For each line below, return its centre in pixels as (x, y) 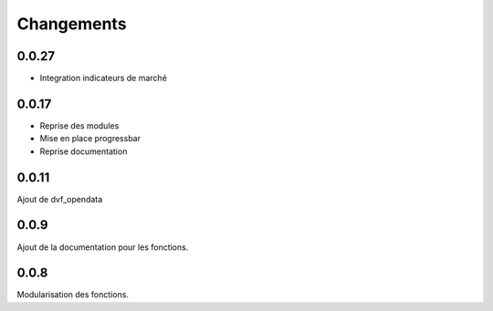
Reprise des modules (79, 125)
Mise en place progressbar (90, 139)
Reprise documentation (84, 151)
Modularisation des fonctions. (73, 295)
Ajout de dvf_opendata (60, 199)
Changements (72, 24)
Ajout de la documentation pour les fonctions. (103, 247)
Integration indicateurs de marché (104, 78)
